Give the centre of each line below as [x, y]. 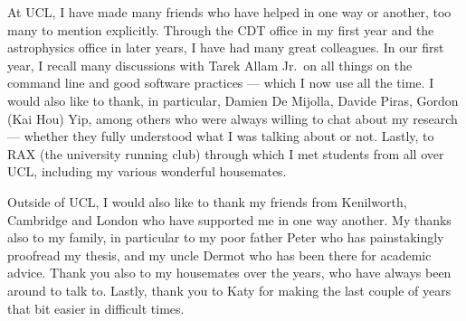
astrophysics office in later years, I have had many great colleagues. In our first [226, 47]
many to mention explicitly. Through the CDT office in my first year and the [221, 29]
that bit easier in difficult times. [96, 308]
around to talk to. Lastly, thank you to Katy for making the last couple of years [229, 290]
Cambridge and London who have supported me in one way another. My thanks [229, 219]
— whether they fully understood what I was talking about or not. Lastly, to [221, 136]
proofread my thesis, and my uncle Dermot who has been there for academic [219, 255]
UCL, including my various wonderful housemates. [147, 171]
